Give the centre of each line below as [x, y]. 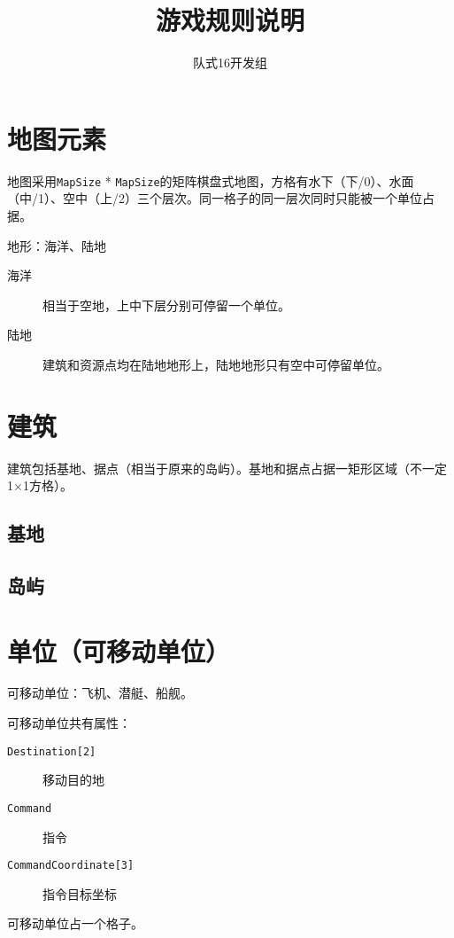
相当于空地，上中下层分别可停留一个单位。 [166, 305]
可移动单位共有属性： [69, 723]
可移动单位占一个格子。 [75, 923]
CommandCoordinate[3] [71, 866]
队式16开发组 [230, 63]
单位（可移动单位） [119, 650]
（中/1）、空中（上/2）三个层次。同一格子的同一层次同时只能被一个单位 [215, 198]
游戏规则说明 [230, 20]
